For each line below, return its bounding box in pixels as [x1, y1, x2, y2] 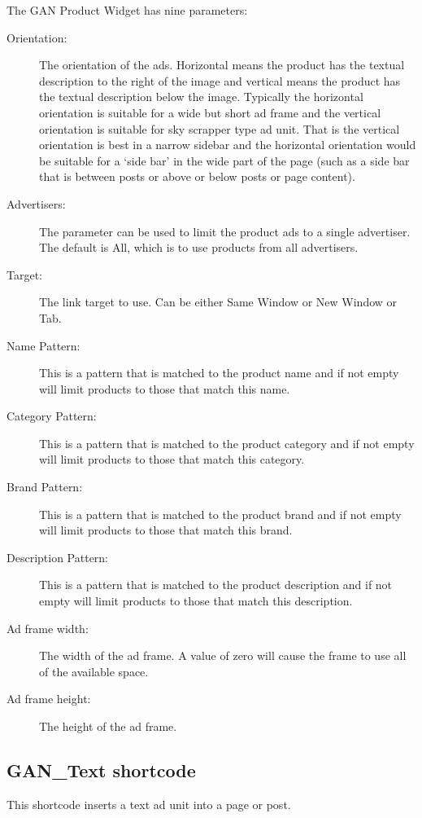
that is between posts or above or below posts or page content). [39, 168, 355, 185]
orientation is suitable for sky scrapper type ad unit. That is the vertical [39, 120, 400, 137]
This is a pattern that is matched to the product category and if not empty [39, 434, 415, 451]
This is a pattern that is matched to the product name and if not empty [39, 364, 399, 381]
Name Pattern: [7, 336, 80, 354]
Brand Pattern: [7, 478, 83, 495]
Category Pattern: [7, 407, 97, 424]
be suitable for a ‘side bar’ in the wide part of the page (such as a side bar [39, 152, 410, 169]
